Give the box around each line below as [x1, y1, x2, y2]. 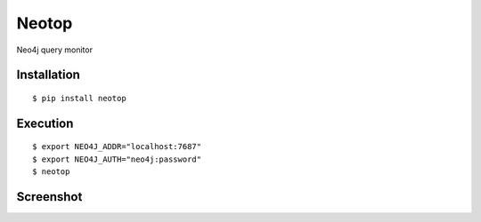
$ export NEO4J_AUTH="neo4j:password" [32, 154, 202, 164]
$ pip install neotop [32, 93, 126, 103]
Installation [16, 67, 80, 83]
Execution [16, 115, 74, 131]
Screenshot [16, 189, 83, 204]
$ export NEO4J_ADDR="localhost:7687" [32, 142, 202, 152]
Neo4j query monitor [16, 44, 94, 55]
